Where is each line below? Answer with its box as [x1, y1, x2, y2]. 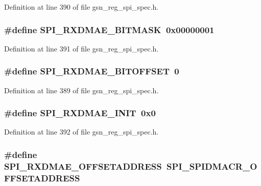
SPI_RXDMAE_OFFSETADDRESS [4, 160, 162, 172]
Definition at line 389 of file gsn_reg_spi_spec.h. [4, 85, 159, 95]
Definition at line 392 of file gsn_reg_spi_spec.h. [4, 126, 159, 137]
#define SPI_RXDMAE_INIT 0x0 [4, 107, 156, 119]
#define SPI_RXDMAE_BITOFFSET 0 [4, 65, 179, 77]
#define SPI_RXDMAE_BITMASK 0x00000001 [4, 23, 215, 36]
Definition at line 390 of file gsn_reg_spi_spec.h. [4, 2, 159, 12]
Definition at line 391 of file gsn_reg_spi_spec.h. [4, 43, 159, 54]
